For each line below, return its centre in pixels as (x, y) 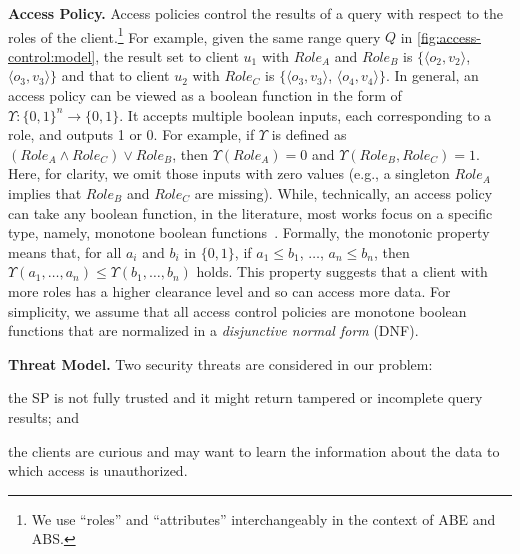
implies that (45, 193)
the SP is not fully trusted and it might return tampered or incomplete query (245, 397)
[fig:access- (449, 36)
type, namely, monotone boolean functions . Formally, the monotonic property (249, 232)
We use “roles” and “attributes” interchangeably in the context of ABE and (263, 518)
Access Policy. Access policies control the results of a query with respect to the (256, 13)
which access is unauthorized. (98, 470)
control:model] (52, 55)
